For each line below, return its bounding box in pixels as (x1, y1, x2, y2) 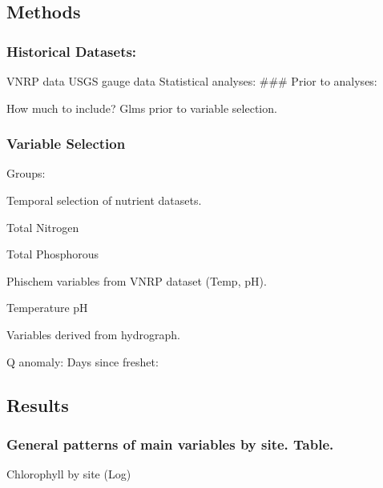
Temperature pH (6, 299, 88, 316)
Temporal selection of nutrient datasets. (6, 192, 202, 208)
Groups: (6, 165, 46, 182)
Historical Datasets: (6, 41, 137, 61)
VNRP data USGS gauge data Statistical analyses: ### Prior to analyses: (6, 73, 377, 89)
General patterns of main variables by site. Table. (6, 434, 334, 454)
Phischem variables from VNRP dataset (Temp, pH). (6, 272, 267, 289)
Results (6, 392, 69, 417)
